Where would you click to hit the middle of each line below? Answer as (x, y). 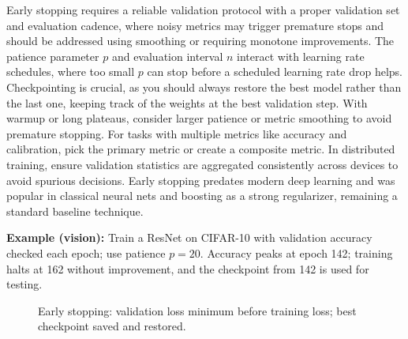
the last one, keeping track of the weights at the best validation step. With (187, 102)
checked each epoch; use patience (86, 252)
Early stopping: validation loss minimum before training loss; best (197, 310)
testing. (24, 284)
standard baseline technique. (75, 211)
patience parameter (53, 56)
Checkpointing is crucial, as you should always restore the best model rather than (204, 87)
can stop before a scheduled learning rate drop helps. (275, 72)
